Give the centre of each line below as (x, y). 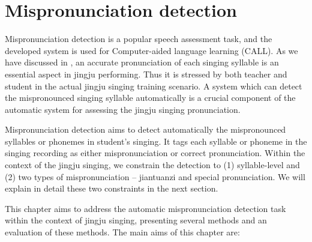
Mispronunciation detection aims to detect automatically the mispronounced (145, 129)
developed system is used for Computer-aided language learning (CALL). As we (151, 50)
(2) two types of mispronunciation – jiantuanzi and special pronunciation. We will (155, 176)
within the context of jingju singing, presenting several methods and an (136, 220)
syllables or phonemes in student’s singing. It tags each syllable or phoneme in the (156, 141)
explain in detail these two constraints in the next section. (112, 188)
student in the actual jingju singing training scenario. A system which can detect (154, 86)
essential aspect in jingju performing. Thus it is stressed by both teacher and (146, 74)
